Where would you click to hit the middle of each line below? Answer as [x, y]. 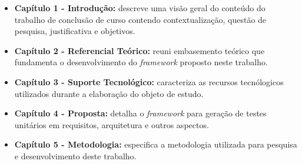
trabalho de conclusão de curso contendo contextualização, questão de [140, 19]
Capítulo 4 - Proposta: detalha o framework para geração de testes [140, 113]
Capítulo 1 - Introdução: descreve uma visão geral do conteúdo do [140, 8]
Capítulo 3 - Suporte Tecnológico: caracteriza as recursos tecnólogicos [149, 81]
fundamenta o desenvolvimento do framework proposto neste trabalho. [141, 62]
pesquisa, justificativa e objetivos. [75, 31]
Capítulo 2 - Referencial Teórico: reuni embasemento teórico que [140, 50]
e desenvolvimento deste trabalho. [75, 155]
